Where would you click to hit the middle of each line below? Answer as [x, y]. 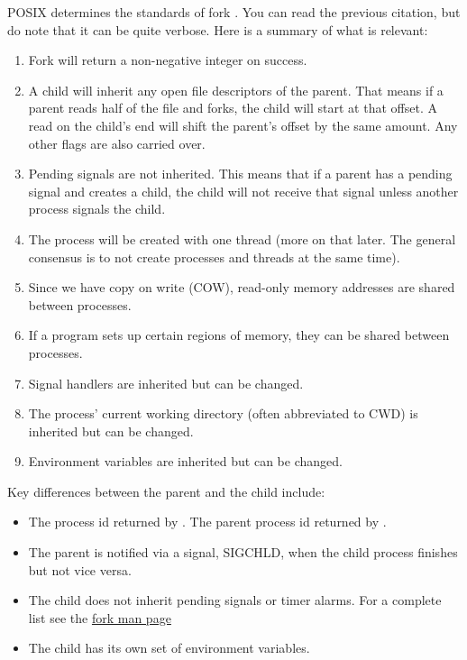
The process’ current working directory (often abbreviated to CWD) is [223, 413]
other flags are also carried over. [117, 143]
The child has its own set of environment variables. [169, 648]
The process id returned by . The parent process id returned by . [207, 522]
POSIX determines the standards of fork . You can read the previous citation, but [234, 12]
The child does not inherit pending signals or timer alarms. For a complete [235, 600]
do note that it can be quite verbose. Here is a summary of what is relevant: [218, 29]
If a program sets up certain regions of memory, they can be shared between [239, 335]
